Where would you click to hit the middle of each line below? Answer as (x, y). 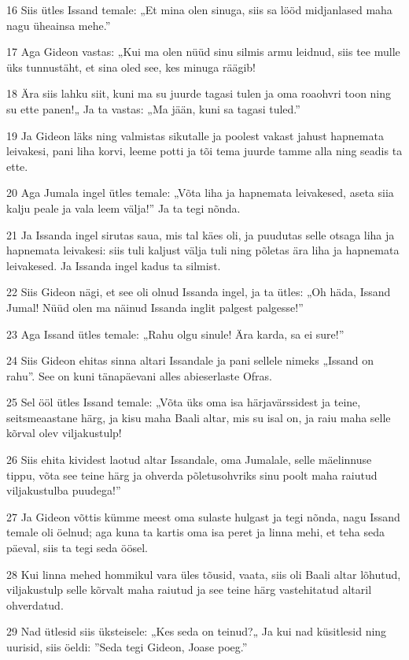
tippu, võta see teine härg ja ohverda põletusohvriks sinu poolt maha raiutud (192, 475)
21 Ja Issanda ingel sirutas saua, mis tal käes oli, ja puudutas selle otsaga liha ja (201, 234)
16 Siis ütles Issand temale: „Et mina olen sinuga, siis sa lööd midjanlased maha (199, 9)
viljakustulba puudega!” (64, 490)
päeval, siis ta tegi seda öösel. (77, 548)
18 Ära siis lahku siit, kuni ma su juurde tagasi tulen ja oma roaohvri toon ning (199, 93)
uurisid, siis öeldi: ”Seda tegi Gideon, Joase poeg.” (127, 647)
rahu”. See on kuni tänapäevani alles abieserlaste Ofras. (139, 375)
